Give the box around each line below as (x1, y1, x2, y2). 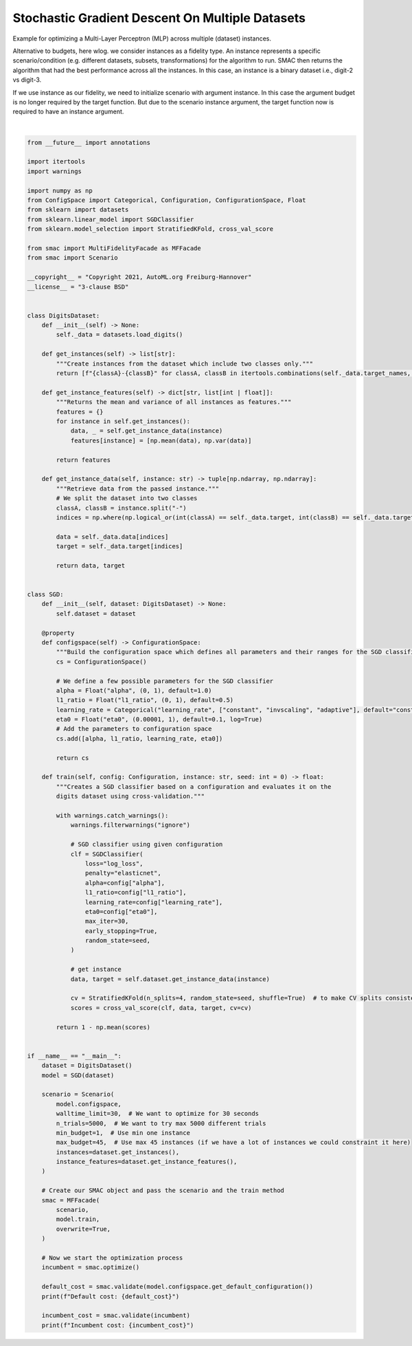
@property (41, 629, 75, 637)
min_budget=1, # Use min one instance (56, 1129, 190, 1136)
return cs (56, 754, 89, 762)
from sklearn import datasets (27, 206, 129, 214)
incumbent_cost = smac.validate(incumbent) (41, 1312, 190, 1319)
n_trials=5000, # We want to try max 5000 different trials (56, 1119, 266, 1127)
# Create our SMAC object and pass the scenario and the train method (41, 1187, 285, 1195)
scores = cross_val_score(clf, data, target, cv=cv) (70, 1004, 252, 1011)
